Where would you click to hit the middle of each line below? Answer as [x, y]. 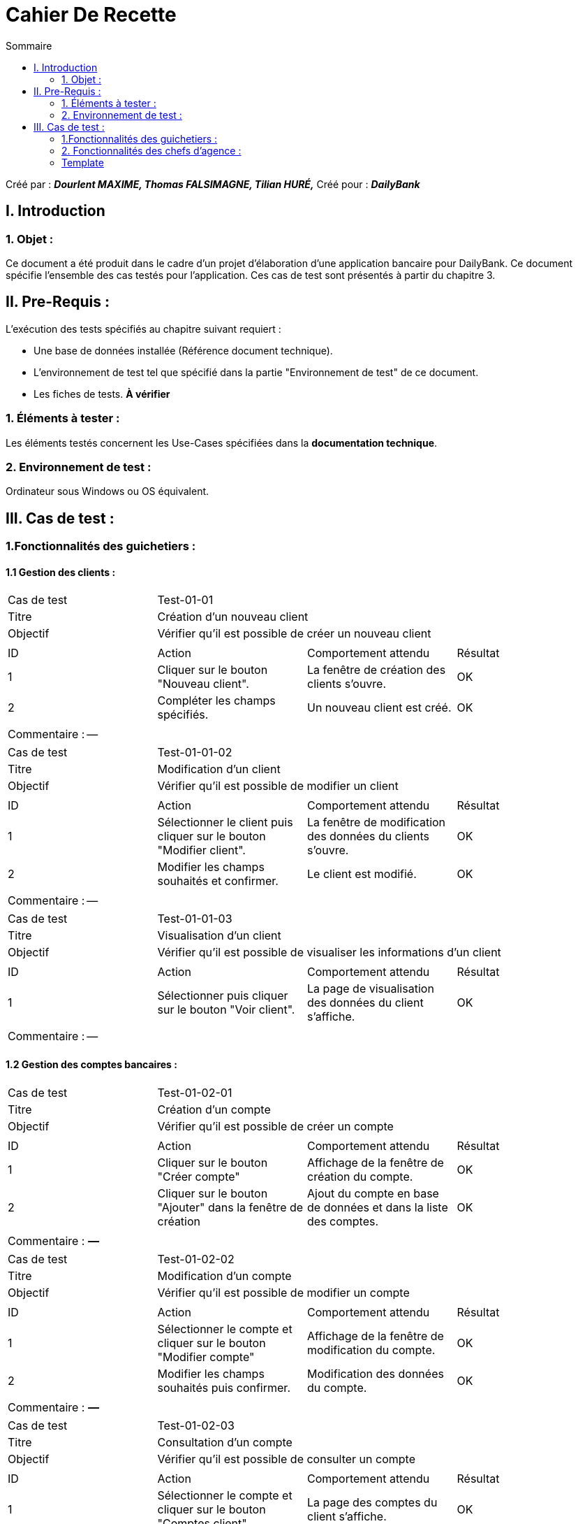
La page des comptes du [372, 1502]
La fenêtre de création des [377, 670]
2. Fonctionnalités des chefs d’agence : [151, 150]
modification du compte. [371, 1350]
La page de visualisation [371, 989]
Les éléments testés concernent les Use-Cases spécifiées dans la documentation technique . [222, 443]
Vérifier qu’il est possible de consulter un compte [286, 1459]
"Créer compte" [199, 1176]
